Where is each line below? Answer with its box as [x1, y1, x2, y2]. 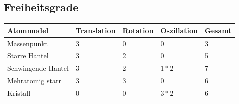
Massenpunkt [7, 38, 48, 48]
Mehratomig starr [7, 75, 61, 86]
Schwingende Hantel [7, 63, 69, 73]
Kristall [7, 87, 31, 98]
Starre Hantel [7, 50, 49, 61]
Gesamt [205, 25, 232, 35]
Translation [75, 25, 116, 35]
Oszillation [160, 25, 198, 35]
